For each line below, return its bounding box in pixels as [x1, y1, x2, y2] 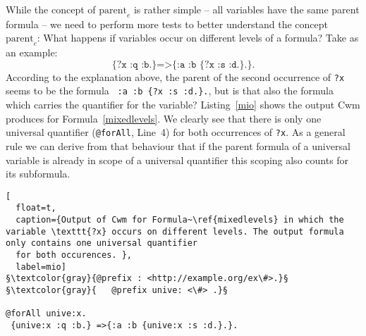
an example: [6, 45, 58, 60]
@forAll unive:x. [6, 309, 87, 319]
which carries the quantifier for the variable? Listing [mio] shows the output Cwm [6, 97, 360, 112]
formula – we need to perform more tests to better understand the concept [6, 16, 328, 31]
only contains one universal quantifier [6, 238, 198, 249]
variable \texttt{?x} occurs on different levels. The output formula [6, 226, 344, 237]
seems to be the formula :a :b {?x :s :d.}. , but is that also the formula [6, 83, 334, 98]
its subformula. [6, 166, 71, 181]
